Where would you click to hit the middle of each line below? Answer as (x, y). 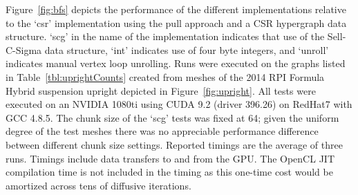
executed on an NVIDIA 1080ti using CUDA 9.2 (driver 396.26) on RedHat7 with (179, 104)
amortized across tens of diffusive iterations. (98, 185)
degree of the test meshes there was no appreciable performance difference (162, 131)
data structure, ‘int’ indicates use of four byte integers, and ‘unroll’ (187, 49)
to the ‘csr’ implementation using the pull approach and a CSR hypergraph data (176, 22)
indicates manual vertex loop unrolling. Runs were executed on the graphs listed (176, 63)
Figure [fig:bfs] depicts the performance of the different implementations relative (176, 9)
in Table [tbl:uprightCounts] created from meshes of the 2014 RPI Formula (165, 76)
